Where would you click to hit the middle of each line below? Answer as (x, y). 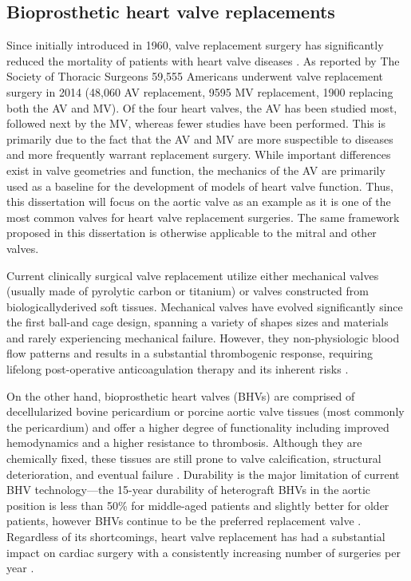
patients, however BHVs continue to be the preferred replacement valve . (184, 521)
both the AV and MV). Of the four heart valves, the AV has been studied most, (202, 107)
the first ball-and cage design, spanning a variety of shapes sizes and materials (198, 322)
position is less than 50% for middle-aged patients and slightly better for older (198, 505)
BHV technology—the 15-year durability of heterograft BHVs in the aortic (189, 490)
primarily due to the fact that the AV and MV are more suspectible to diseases (200, 138)
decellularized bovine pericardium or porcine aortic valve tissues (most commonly (205, 411)
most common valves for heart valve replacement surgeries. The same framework (203, 217)
